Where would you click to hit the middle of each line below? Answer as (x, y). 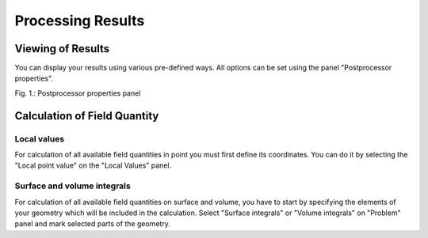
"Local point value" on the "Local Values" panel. (93, 165)
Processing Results (80, 21)
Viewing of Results (62, 49)
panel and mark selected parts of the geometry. (92, 224)
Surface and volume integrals (73, 186)
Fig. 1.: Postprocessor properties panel (78, 93)
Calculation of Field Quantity (87, 116)
